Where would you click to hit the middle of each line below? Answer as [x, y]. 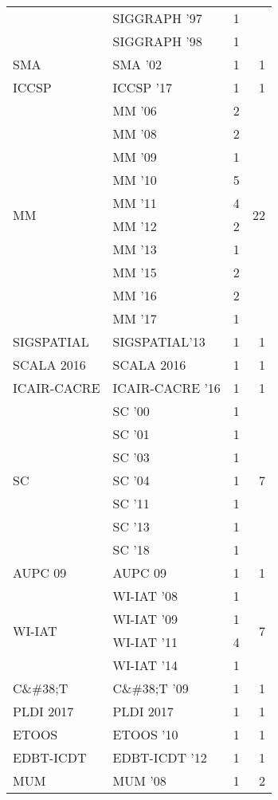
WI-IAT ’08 [145, 596]
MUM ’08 [139, 780]
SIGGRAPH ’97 [157, 18]
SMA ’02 [137, 64]
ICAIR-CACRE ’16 [166, 388]
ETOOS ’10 [145, 734]
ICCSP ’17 [142, 87]
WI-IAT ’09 [145, 619]
